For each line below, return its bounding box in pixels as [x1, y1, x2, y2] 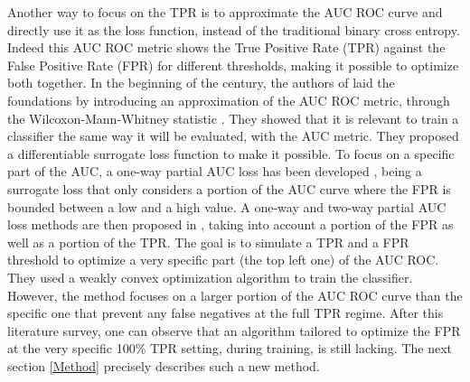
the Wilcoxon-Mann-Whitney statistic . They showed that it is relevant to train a [7, 108, 459, 127]
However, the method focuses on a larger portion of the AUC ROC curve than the [7, 285, 463, 304]
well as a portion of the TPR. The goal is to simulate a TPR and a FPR [7, 232, 409, 251]
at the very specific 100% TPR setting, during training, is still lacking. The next [7, 339, 452, 358]
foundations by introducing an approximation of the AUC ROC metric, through [7, 90, 450, 109]
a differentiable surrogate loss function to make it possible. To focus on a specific [7, 144, 455, 163]
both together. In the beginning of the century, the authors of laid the [7, 73, 395, 92]
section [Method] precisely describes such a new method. [7, 356, 320, 375]
